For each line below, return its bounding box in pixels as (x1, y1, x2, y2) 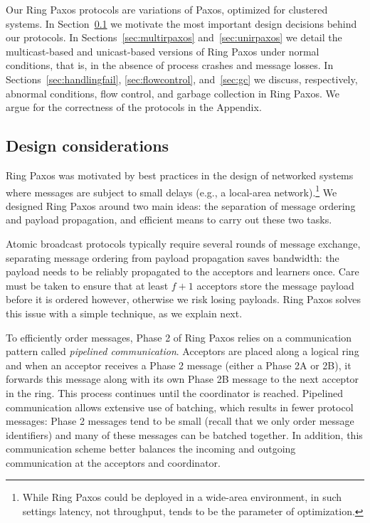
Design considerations (6, 134, 169, 157)
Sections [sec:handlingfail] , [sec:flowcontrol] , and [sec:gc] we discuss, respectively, (6, 71, 358, 86)
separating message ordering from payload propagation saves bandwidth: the (6, 250, 339, 265)
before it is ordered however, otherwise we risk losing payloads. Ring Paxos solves (6, 292, 361, 307)
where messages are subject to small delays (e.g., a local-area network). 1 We (6, 182, 337, 199)
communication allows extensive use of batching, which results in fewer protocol (6, 399, 354, 414)
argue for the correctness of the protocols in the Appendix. (6, 100, 262, 115)
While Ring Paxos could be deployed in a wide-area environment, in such (22, 490, 342, 504)
